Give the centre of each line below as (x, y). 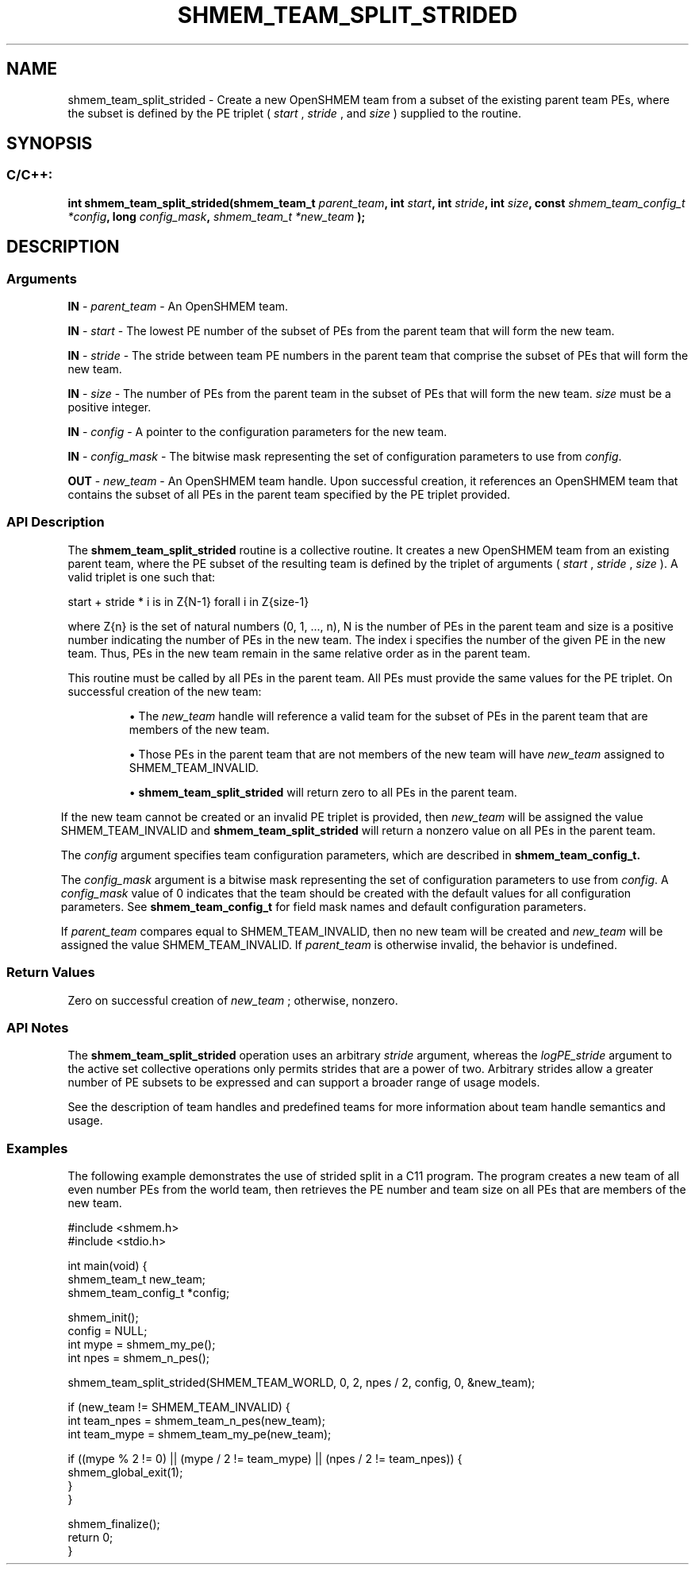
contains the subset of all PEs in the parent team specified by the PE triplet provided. (289, 495)
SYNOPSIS (50, 144)
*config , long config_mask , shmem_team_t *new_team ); (217, 216)
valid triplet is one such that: (142, 577)
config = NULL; (108, 1331)
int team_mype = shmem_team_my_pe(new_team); (200, 1434)
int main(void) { (108, 1266)
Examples (37, 1148)
